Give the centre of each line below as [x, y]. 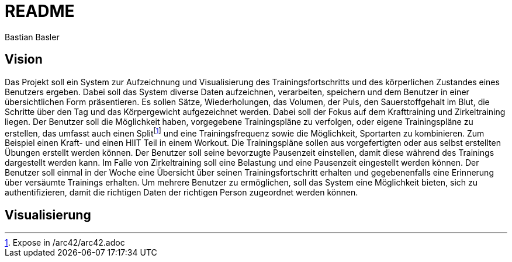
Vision [24, 60]
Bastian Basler [32, 37]
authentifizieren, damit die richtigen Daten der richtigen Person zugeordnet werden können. [181, 193]
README [40, 11]
